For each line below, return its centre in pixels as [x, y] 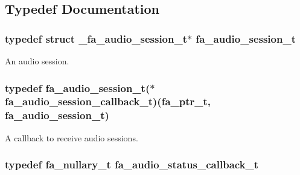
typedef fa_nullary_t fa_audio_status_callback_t [132, 164]
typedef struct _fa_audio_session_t [96, 38]
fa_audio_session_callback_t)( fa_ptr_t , [108, 101]
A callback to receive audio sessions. [72, 137]
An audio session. [37, 61]
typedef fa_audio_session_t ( [78, 87]
